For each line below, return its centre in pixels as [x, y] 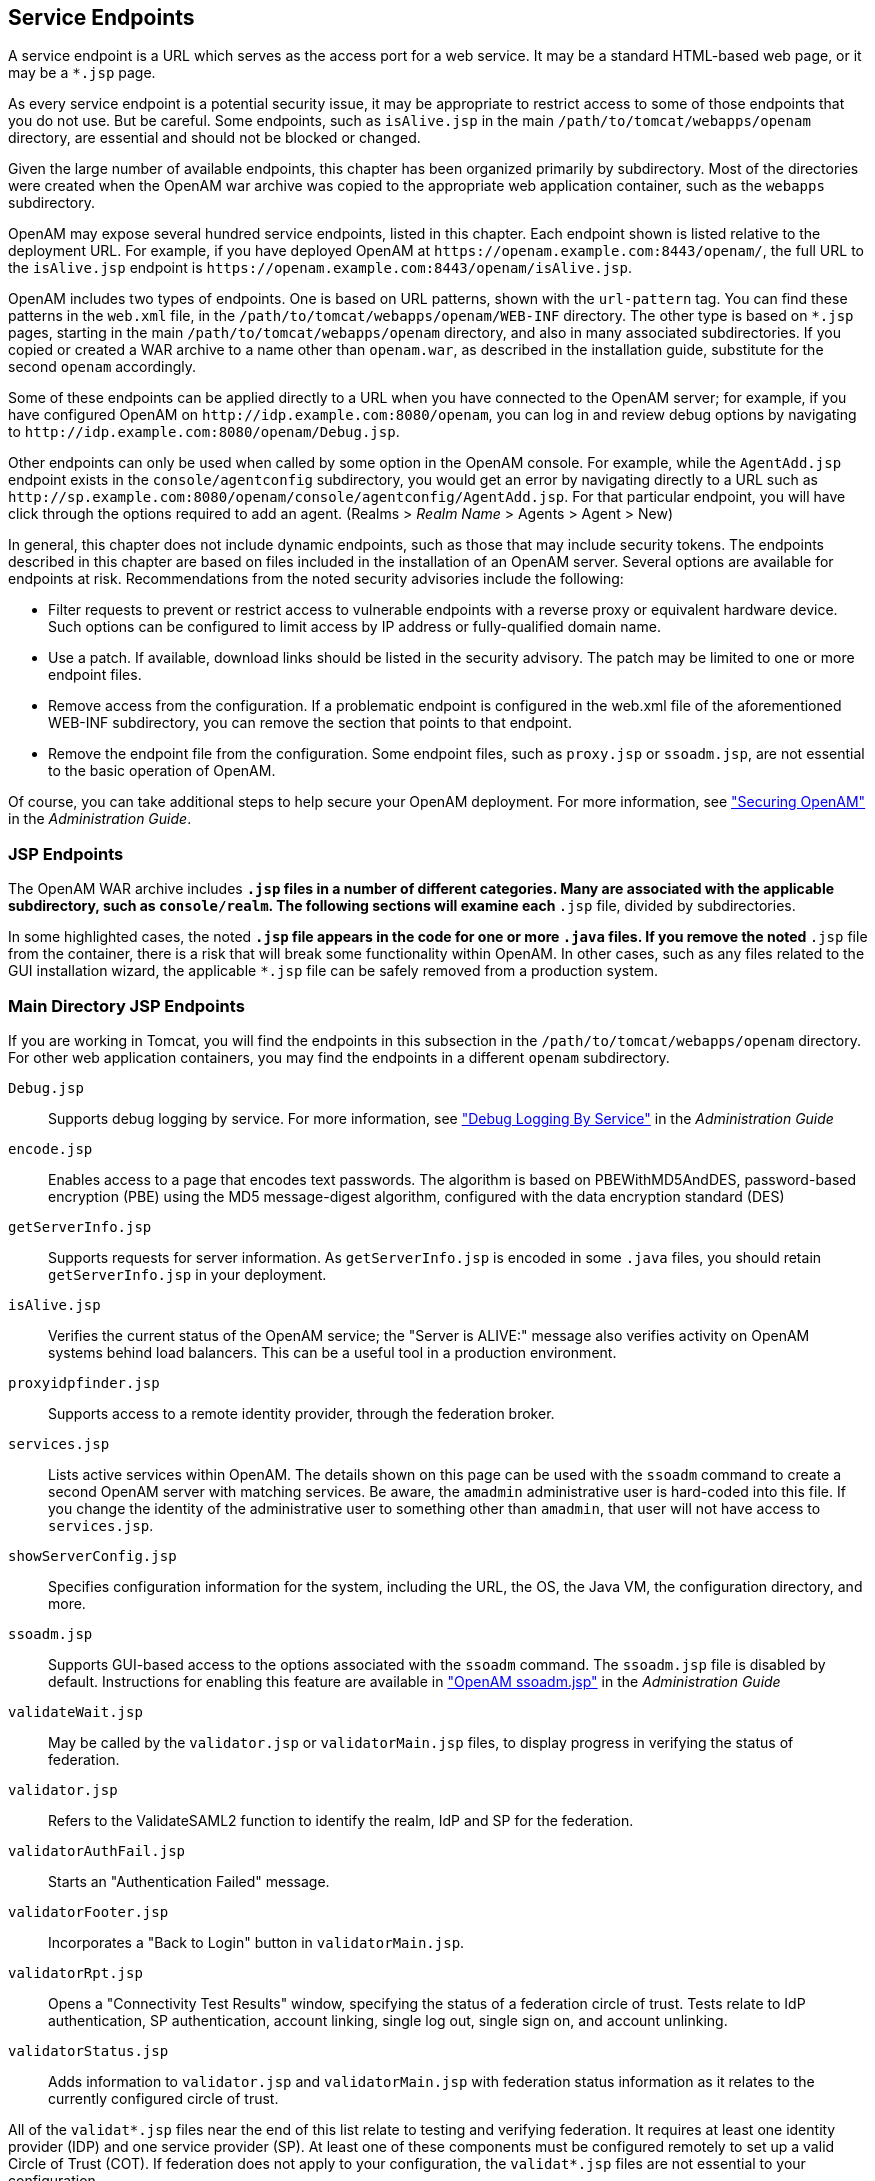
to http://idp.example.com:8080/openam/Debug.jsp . [204, 432]
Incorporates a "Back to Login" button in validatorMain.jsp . [256, 1942]
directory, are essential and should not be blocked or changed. [214, 138]
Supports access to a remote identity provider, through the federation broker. [301, 1413]
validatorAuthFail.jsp [97, 1850]
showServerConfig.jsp [92, 1555]
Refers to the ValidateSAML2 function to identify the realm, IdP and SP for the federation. [341, 1820]
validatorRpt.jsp [75, 1972]
